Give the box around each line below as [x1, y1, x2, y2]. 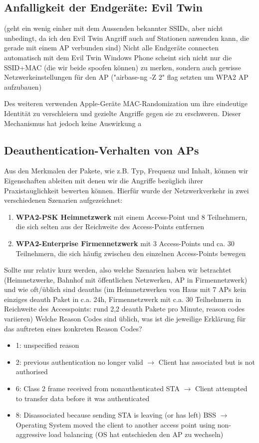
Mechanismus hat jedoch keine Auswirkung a [4, 118, 142, 128]
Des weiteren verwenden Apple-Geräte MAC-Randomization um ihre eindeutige [4, 98, 248, 109]
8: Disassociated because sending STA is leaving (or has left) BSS [15, 410, 216, 420]
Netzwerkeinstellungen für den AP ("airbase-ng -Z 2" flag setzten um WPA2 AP [4, 72, 249, 82]
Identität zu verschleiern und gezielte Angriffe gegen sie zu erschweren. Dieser [4, 108, 241, 118]
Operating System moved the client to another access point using [15, 419, 216, 430]
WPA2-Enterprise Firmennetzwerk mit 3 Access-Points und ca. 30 [15, 238, 235, 248]
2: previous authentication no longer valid [15, 356, 143, 367]
